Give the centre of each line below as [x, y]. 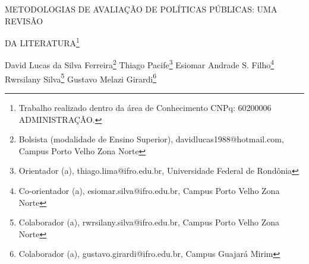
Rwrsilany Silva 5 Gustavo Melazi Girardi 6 [81, 78]
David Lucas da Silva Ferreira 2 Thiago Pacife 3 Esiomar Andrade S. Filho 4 [140, 64]
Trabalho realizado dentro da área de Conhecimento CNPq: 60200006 [145, 107]
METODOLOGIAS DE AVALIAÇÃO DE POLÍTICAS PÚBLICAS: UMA [141, 9]
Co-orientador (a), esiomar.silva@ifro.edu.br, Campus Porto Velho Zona [149, 190]
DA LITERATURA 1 [42, 42]
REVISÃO [24, 20]
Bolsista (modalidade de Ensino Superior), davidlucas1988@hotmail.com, [151, 139]
